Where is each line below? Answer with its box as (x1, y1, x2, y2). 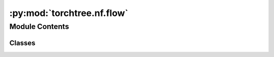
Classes (9, 38, 36, 47)
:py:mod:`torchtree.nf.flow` (9, 7, 129, 18)
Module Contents (9, 22, 70, 31)
